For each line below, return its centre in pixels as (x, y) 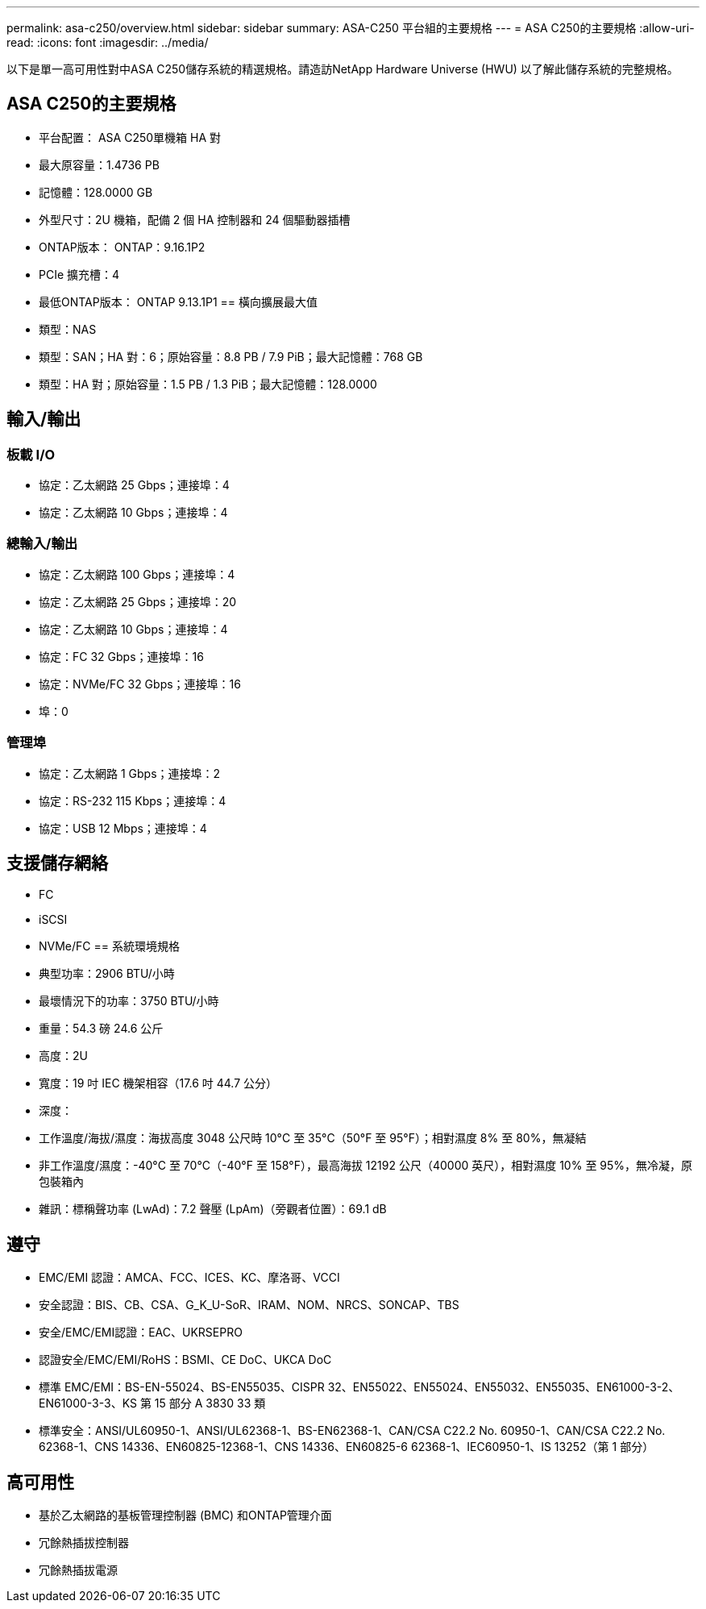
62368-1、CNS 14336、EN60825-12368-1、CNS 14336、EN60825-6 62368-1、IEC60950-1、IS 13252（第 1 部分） (347, 1447)
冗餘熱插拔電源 (78, 1570)
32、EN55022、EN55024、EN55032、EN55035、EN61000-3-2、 (504, 1387)
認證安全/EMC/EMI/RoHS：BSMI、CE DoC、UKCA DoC (185, 1360)
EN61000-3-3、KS (88, 1403)
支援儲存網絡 (57, 863)
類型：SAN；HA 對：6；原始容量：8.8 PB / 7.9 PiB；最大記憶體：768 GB (231, 356)
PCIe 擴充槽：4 (79, 274)
